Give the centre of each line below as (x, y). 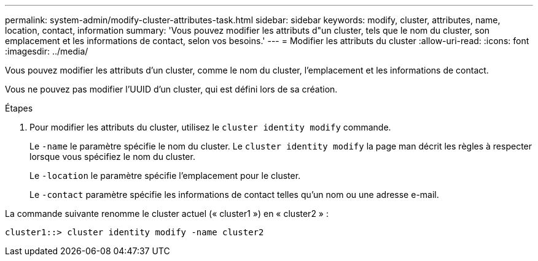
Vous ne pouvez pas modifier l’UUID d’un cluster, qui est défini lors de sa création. (171, 89)
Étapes (19, 108)
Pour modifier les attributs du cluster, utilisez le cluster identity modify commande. (210, 127)
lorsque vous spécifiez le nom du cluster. (112, 157)
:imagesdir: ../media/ (47, 51)
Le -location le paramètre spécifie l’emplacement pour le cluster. (165, 176)
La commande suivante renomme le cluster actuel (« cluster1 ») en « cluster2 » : (167, 214)
